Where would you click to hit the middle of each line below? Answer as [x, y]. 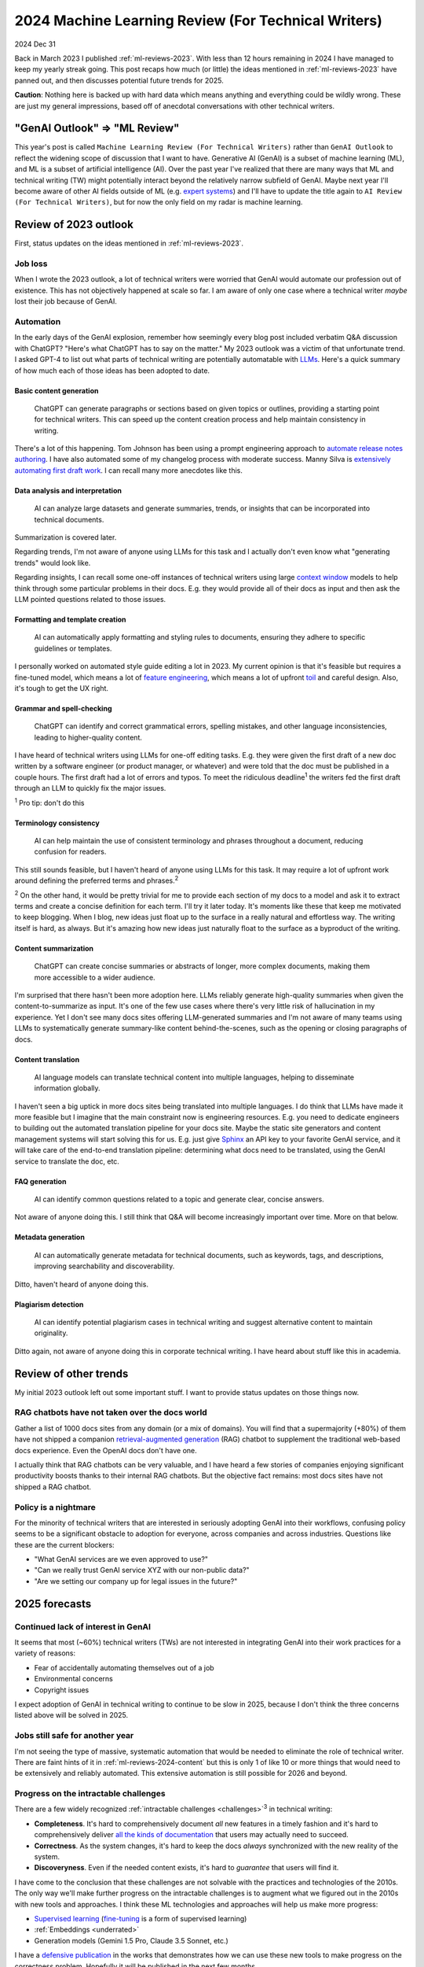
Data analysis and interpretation [68, 490]
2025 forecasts [53, 1604]
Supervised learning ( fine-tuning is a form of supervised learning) [141, 1918]
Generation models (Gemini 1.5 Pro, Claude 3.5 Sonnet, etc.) [132, 1940]
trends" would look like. [53, 563]
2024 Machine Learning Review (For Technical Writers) [198, 20]
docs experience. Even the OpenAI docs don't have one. [106, 1450]
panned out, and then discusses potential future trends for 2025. [119, 80]
